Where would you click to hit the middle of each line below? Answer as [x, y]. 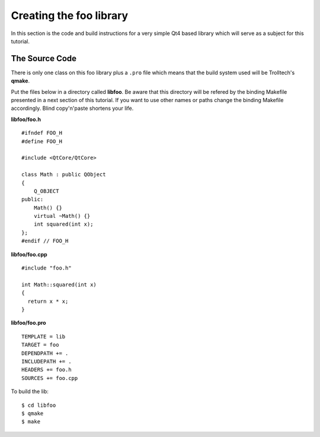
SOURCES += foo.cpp [50, 378]
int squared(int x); [63, 224]
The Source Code [44, 58]
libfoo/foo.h [26, 119]
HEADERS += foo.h [47, 370]
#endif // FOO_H [45, 241]
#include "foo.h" [47, 268]
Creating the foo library [70, 15]
